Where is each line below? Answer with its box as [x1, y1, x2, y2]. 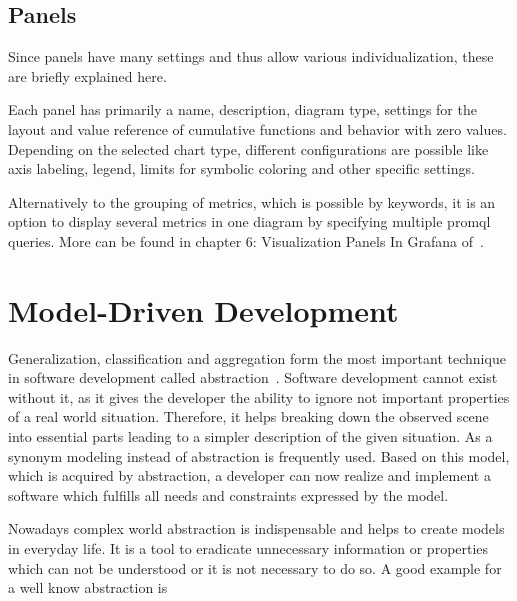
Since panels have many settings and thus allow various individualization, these [8, 46, 494, 67]
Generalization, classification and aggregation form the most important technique [8, 347, 506, 368]
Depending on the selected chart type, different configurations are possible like [8, 138, 489, 159]
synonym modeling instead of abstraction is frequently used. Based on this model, [8, 445, 510, 466]
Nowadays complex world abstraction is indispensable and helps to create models [8, 518, 505, 539]
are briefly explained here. [8, 65, 167, 86]
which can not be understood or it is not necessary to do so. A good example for [8, 557, 502, 578]
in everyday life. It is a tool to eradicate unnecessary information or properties [8, 538, 489, 559]
